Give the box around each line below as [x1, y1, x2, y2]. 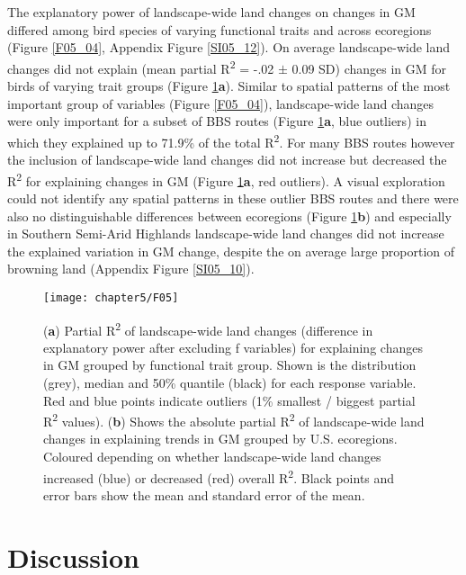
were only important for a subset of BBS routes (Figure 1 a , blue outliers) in [7, 112, 426, 130]
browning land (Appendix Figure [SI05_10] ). [7, 259, 255, 278]
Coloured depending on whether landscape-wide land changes [43, 447, 381, 465]
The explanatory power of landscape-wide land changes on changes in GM [7, 3, 416, 21]
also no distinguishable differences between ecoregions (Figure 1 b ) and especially [7, 206, 452, 225]
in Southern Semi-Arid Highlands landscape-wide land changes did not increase [7, 224, 444, 243]
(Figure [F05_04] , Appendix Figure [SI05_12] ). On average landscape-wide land [7, 38, 451, 57]
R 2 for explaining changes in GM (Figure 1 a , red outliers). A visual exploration [7, 168, 445, 190]
